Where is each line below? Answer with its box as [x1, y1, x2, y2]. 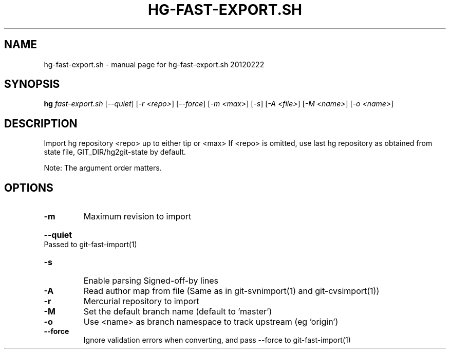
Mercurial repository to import [83, 296, 199, 307]
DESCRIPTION [4, 117, 78, 130]
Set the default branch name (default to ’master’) [83, 306, 272, 317]
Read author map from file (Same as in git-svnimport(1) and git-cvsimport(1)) [83, 286, 380, 296]
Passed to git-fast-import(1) [44, 240, 137, 249]
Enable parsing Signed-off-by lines [83, 275, 218, 286]
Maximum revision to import [83, 211, 192, 222]
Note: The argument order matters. [44, 163, 162, 173]
